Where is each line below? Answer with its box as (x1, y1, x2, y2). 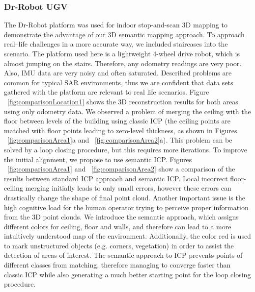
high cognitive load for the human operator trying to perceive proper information (4, 202, 249, 212)
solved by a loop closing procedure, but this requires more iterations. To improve (4, 144, 247, 154)
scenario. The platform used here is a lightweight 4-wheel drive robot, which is (4, 49, 240, 58)
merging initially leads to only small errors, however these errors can (25, 183, 231, 193)
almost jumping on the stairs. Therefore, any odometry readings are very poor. (4, 58, 242, 68)
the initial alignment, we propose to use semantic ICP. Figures (4, 154, 192, 164)
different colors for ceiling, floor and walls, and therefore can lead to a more (4, 221, 231, 231)
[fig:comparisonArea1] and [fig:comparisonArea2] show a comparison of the (7, 164, 235, 174)
